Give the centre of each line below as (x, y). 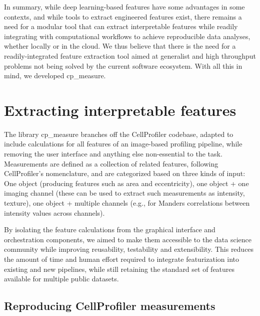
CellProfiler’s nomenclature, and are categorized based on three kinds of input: (125, 173)
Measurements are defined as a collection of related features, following (111, 163)
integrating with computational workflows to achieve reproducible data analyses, (127, 36)
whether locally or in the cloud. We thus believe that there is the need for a (120, 46)
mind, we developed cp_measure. (55, 75)
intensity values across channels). (54, 212)
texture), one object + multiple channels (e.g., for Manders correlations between (127, 203)
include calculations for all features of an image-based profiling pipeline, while (123, 144)
